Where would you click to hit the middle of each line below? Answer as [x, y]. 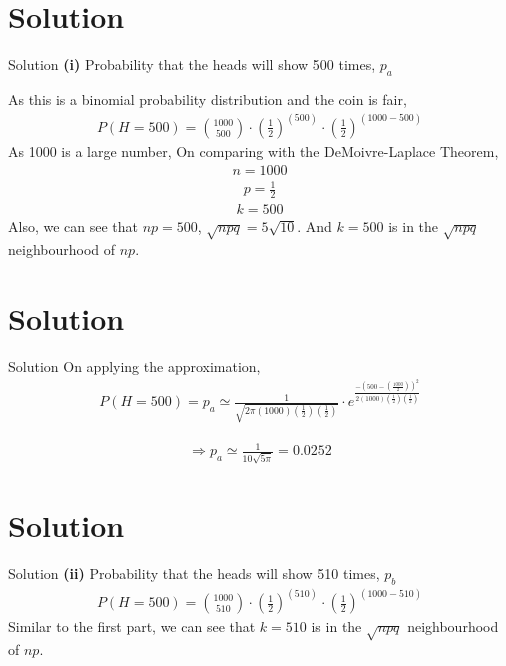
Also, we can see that [73, 226]
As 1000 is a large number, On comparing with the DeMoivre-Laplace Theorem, [253, 150]
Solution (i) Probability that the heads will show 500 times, [192, 64]
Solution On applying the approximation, [134, 365]
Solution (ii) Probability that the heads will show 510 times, [194, 573]
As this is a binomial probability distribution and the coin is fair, [207, 98]
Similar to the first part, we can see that [132, 626]
